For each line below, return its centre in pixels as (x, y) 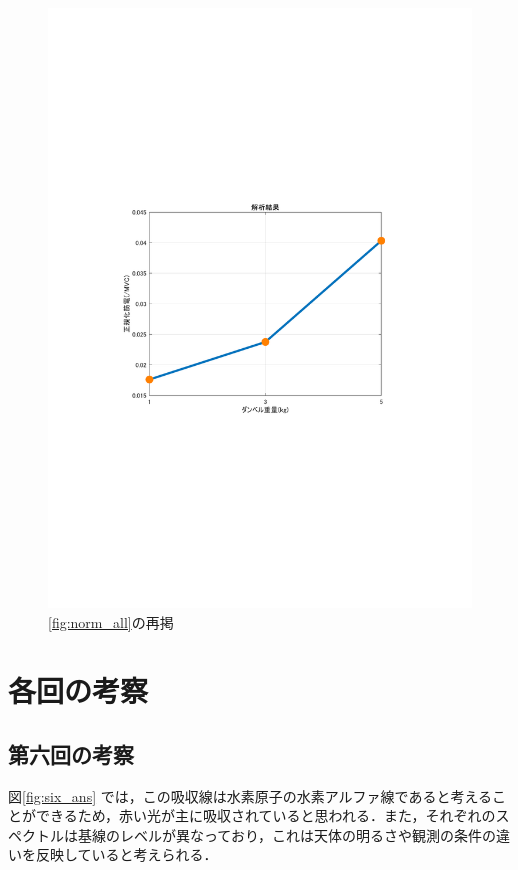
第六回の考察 (71, 753)
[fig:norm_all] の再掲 (111, 621)
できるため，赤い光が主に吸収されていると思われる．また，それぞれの (265, 815)
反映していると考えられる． (126, 854)
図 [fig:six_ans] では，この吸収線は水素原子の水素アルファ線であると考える (250, 795)
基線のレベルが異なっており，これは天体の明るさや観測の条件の (286, 834)
